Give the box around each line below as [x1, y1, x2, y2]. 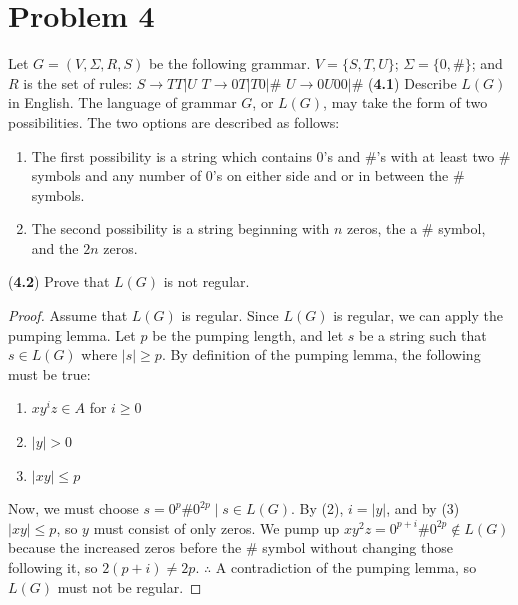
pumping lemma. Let [8, 324, 136, 345]
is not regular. [163, 271, 250, 292]
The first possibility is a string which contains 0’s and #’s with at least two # [31, 145, 511, 166]
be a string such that [359, 324, 487, 345]
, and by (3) [386, 498, 460, 519]
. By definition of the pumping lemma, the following [161, 344, 481, 365]
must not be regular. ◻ [57, 576, 202, 597]
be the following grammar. [148, 53, 311, 74]
